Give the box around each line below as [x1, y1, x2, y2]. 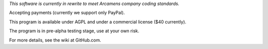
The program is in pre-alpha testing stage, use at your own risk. [9, 28, 139, 34]
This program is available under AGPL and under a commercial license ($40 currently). [9, 19, 187, 25]
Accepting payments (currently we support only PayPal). [9, 10, 125, 16]
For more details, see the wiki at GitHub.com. [9, 37, 101, 43]
